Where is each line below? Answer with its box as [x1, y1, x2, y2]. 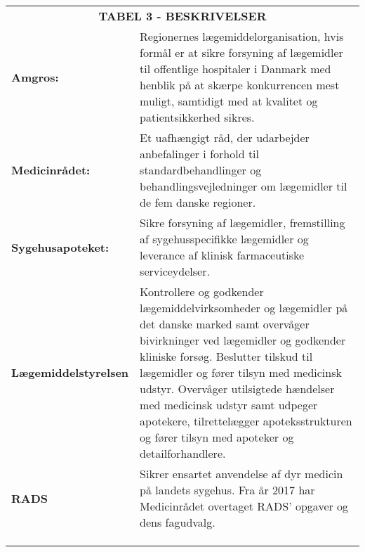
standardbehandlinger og [140, 162, 262, 178]
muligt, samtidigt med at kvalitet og [140, 93, 318, 109]
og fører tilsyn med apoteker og [140, 429, 294, 445]
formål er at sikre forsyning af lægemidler [140, 44, 343, 60]
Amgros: [11, 68, 59, 85]
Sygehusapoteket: [11, 238, 109, 255]
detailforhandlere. [140, 445, 226, 461]
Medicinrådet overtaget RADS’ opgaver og [140, 498, 349, 514]
